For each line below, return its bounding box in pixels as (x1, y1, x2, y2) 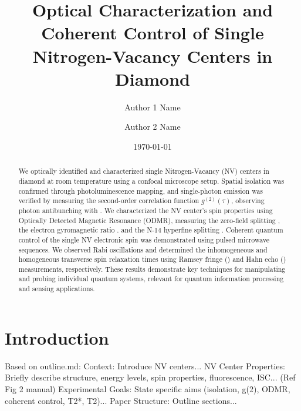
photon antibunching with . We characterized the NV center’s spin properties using (18, 205, 273, 215)
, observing (231, 196, 265, 206)
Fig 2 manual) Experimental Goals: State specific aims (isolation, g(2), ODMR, (5, 382, 290, 395)
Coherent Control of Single (41, 21, 264, 45)
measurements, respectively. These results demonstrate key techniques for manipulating (18, 264, 286, 274)
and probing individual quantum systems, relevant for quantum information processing (18, 274, 284, 284)
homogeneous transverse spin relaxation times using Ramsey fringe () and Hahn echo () (18, 254, 286, 264)
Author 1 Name (124, 100, 181, 113)
